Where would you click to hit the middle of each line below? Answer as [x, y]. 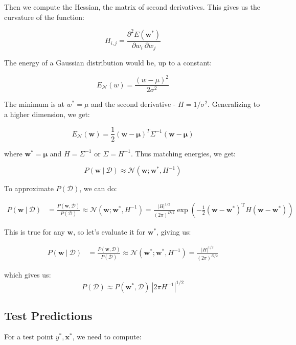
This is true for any [35, 231]
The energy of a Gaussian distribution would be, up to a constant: [108, 63]
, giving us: [174, 231]
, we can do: [98, 188]
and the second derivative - [133, 104]
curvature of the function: [44, 17]
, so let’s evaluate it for [109, 231]
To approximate [29, 188]
